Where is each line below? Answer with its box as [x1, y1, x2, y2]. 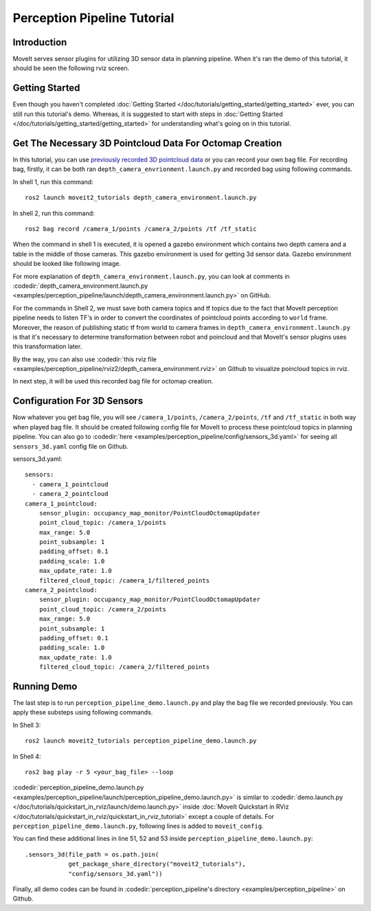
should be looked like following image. [12, 260, 122, 268]
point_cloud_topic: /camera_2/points [38, 605, 166, 613]
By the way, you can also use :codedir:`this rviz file [12, 355, 157, 363]
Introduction [12, 36, 67, 48]
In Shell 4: [12, 752, 41, 761]
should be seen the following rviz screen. [12, 64, 130, 72]
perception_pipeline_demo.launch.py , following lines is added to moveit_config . [12, 822, 264, 830]
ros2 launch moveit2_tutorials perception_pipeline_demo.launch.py [25, 737, 257, 745]
